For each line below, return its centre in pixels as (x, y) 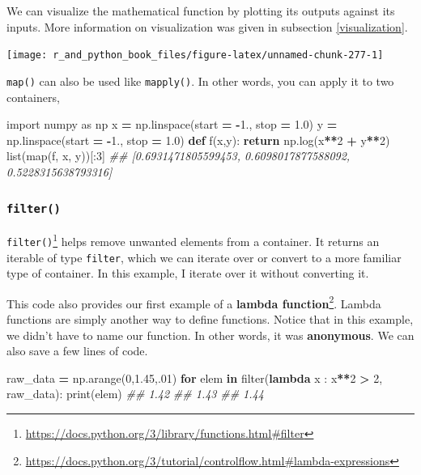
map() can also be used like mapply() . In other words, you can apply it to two (200, 81)
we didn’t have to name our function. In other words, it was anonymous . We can (210, 335)
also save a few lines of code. (77, 351)
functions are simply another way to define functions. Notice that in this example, (210, 319)
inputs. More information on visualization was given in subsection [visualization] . (207, 26)
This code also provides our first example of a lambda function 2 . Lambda (194, 302)
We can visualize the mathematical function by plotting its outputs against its (201, 11)
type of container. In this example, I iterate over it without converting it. (188, 273)
